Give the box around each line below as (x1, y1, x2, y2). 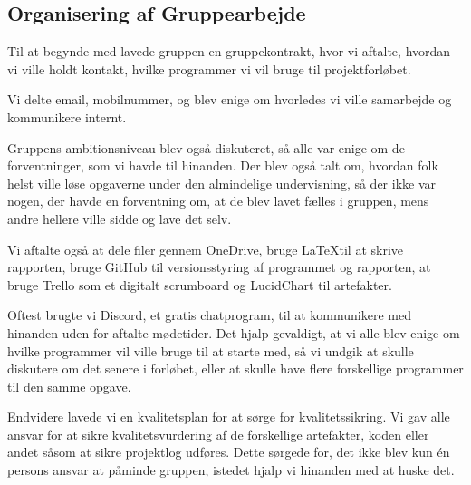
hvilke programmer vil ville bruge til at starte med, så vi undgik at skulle (7, 341, 414, 360)
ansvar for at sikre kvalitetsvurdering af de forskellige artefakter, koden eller (7, 424, 429, 443)
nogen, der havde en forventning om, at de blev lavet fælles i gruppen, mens (7, 191, 429, 210)
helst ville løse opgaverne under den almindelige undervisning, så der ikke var (7, 173, 437, 192)
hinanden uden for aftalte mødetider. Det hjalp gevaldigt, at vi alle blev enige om (7, 323, 460, 342)
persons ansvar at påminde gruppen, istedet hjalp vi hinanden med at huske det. (7, 461, 455, 480)
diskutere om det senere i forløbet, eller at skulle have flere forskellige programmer (7, 359, 464, 378)
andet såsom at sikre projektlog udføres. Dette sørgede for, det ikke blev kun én (7, 442, 450, 461)
